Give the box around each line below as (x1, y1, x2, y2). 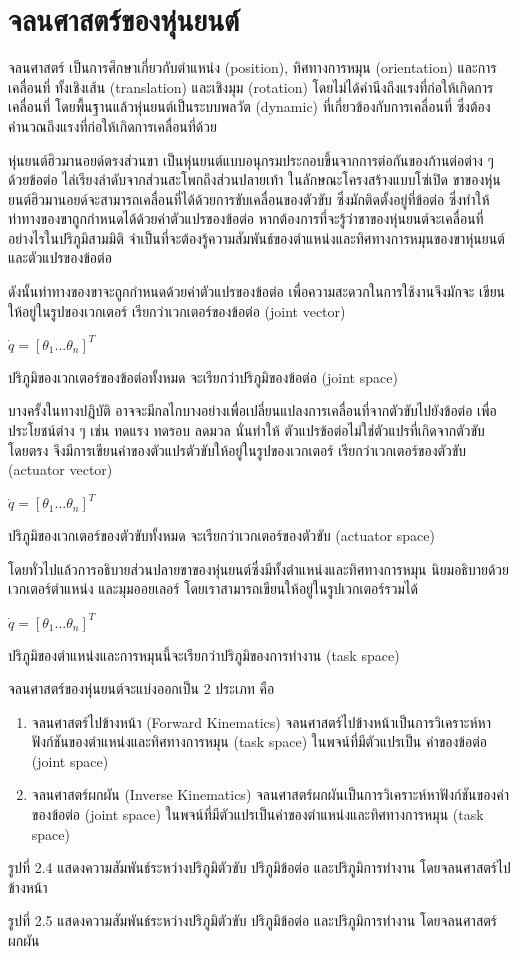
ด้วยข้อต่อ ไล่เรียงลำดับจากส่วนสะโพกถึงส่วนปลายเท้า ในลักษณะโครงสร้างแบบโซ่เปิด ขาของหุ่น (8, 169, 501, 190)
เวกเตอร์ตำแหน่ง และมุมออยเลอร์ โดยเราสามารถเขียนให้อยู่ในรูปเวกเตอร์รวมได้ (8, 578, 418, 599)
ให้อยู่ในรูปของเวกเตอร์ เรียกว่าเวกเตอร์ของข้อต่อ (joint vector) (8, 300, 346, 321)
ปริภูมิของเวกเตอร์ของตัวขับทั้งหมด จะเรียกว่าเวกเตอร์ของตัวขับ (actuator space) (8, 525, 435, 546)
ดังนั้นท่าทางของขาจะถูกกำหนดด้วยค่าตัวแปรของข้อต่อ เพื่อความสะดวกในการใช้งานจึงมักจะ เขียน (8, 281, 506, 302)
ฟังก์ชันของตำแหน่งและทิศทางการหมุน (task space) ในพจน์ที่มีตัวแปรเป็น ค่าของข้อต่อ (31, 731, 487, 752)
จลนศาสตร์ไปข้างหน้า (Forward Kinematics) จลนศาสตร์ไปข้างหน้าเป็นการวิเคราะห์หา (31, 711, 491, 732)
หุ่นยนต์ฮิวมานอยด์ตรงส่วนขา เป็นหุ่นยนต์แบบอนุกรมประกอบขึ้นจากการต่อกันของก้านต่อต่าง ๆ (8, 149, 494, 170)
